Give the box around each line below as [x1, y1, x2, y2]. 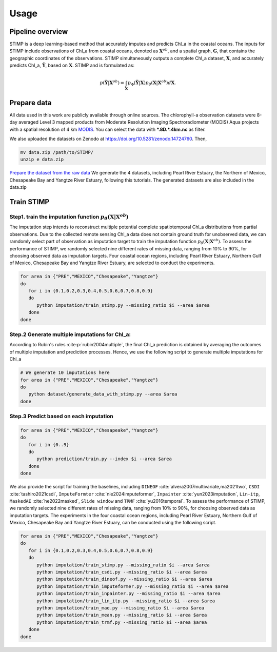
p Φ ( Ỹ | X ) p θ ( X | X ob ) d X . [127, 79, 176, 87]
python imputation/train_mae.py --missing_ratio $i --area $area [36, 605, 205, 610]
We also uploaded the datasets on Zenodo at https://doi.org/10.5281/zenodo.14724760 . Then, [9, 136, 207, 142]
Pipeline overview [9, 27, 68, 36]
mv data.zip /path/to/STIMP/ [20, 149, 94, 155]
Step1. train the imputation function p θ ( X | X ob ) [9, 212, 129, 222]
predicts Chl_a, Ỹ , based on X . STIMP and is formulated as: [9, 62, 135, 69]
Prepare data [9, 98, 52, 107]
